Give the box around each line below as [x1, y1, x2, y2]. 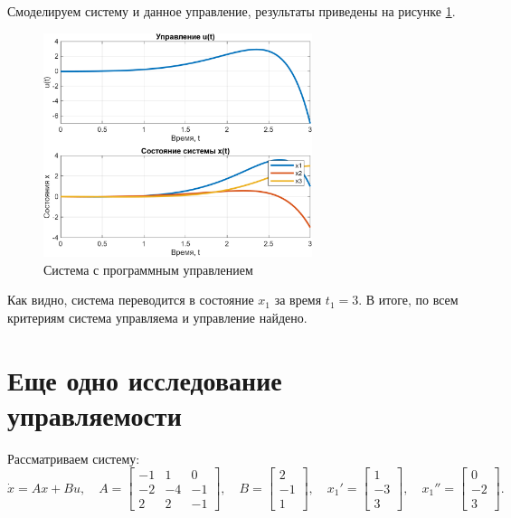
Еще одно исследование [7, 361, 282, 398]
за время [274, 290, 322, 309]
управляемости [7, 396, 182, 433]
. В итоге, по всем [358, 290, 459, 309]
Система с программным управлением [43, 259, 253, 278]
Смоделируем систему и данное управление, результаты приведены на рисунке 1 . [7, 2, 456, 20]
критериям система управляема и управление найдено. [7, 307, 308, 326]
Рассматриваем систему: [7, 448, 140, 467]
